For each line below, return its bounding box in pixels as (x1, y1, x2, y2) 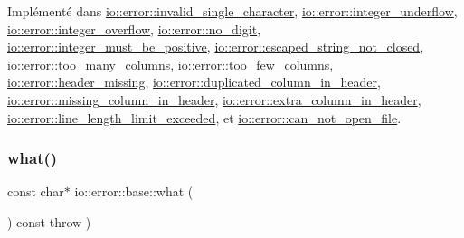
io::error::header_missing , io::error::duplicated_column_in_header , (7, 72, 381, 91)
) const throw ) (7, 212, 91, 231)
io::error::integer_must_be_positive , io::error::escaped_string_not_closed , (7, 37, 424, 56)
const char (7, 182, 64, 201)
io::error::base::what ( (74, 182, 194, 201)
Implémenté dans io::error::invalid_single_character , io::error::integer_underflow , (7, 2, 458, 20)
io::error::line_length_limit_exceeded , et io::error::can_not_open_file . (7, 108, 402, 127)
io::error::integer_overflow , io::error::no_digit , (7, 19, 261, 38)
